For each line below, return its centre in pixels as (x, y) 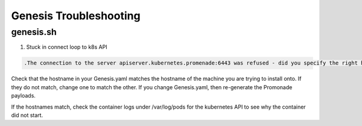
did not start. (27, 115)
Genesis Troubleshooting (76, 16)
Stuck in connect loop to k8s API (67, 47)
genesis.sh (34, 32)
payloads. (24, 96)
